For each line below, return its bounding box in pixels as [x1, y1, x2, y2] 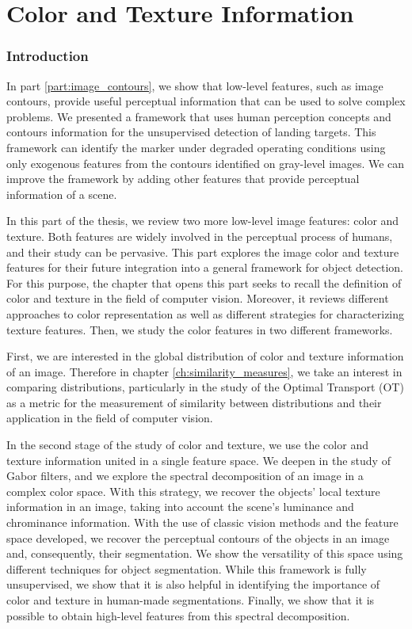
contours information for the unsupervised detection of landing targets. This [6, 124, 376, 140]
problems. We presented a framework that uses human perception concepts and [6, 108, 391, 124]
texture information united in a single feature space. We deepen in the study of [6, 452, 391, 468]
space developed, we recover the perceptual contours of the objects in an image [6, 529, 390, 546]
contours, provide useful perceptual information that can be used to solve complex [6, 93, 406, 109]
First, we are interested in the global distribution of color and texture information [6, 348, 404, 364]
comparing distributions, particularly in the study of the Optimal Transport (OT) [6, 379, 404, 395]
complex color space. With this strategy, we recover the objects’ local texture [6, 482, 380, 499]
